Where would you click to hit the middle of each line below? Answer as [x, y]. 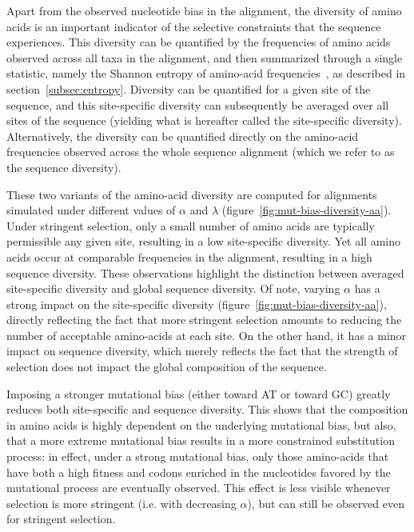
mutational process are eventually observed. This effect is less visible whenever [199, 488]
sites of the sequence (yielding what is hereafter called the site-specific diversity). [204, 120]
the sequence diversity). [64, 167]
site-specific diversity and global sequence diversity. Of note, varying [173, 288]
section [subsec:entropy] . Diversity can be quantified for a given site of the [189, 88]
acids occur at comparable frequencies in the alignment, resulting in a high [189, 256]
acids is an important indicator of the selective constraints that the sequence [194, 26]
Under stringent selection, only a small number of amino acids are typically [191, 225]
